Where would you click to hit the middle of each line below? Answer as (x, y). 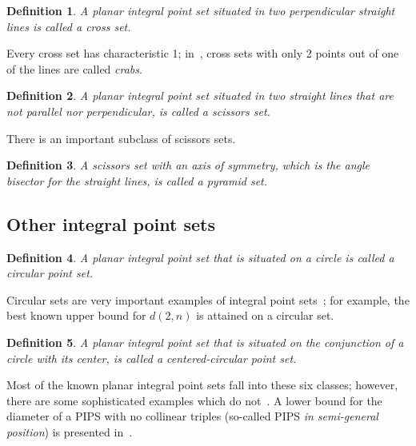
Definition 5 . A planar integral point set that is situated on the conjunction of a (205, 342)
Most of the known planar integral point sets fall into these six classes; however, (202, 385)
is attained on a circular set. (265, 315)
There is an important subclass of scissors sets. (121, 138)
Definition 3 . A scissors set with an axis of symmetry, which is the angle (188, 165)
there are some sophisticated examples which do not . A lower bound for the (194, 400)
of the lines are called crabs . (74, 68)
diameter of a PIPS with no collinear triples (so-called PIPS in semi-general (192, 416)
